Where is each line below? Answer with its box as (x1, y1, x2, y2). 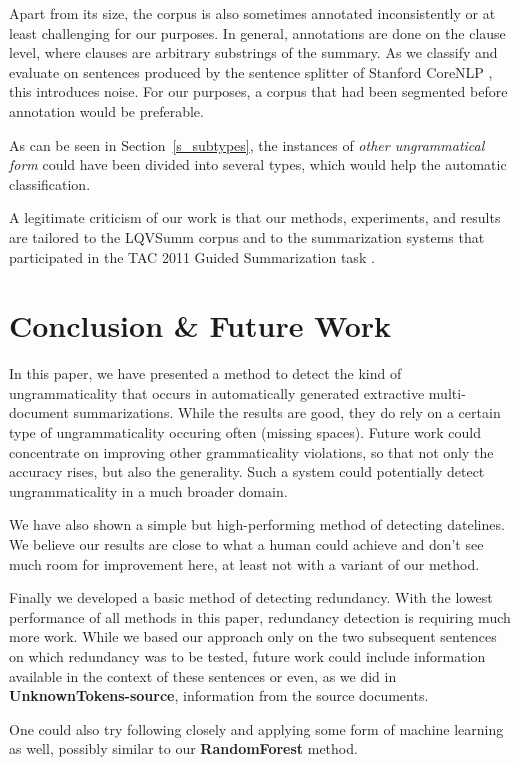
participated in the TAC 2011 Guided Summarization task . (9, 246, 375, 267)
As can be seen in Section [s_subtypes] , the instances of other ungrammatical (9, 134, 485, 155)
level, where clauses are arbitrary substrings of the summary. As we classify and (9, 42, 498, 63)
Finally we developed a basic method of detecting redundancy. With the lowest (9, 587, 493, 608)
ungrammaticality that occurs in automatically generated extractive (9, 382, 425, 403)
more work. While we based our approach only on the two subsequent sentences (9, 626, 497, 647)
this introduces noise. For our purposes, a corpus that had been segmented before (9, 81, 508, 102)
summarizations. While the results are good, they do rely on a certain (73, 402, 501, 423)
